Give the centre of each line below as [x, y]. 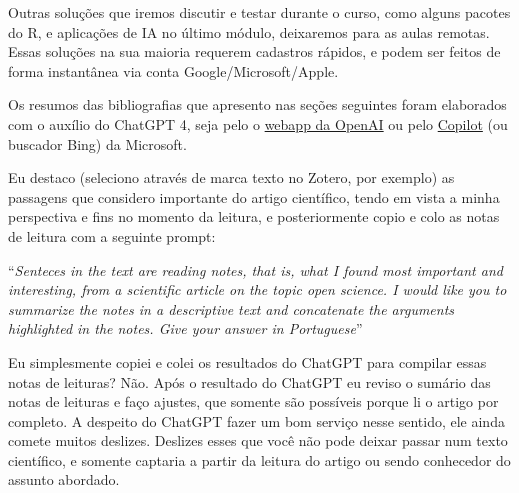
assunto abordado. [64, 479]
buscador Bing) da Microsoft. [97, 143]
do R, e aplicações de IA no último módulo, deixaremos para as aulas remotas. [249, 31]
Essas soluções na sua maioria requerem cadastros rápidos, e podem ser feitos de [254, 51]
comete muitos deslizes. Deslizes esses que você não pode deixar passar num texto [258, 440]
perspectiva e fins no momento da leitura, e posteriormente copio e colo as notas [254, 216]
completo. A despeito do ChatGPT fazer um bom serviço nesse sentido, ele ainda [256, 420]
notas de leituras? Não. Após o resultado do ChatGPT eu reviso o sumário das [249, 381]
